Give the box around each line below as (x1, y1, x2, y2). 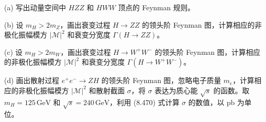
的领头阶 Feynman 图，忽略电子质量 (101, 75, 221, 86)
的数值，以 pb (188, 96, 235, 107)
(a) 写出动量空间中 (4, 2, 66, 12)
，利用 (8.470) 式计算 (109, 96, 180, 107)
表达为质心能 (154, 85, 198, 95)
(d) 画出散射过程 (4, 75, 60, 86)
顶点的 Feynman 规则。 (118, 2, 195, 12)
